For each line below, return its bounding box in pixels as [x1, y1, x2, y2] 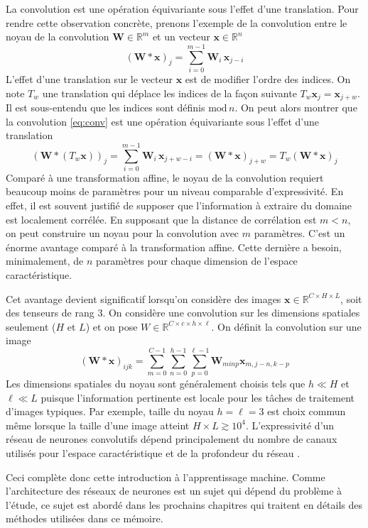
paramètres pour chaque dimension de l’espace [96, 253, 298, 268]
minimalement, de [6, 253, 84, 268]
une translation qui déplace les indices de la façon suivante [42, 85, 297, 100]
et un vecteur [152, 29, 210, 44]
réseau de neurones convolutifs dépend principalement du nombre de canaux [6, 431, 337, 446]
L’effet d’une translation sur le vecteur [6, 71, 173, 86]
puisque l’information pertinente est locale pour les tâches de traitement [40, 390, 355, 405]
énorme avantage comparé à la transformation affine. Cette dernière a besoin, [6, 239, 342, 254]
